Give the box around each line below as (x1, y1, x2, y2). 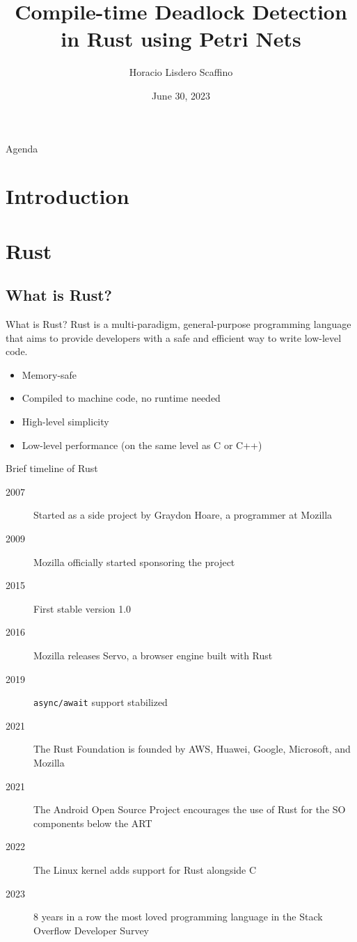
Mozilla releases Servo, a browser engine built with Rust (33, 647, 273, 662)
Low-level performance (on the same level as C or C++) (22, 437, 262, 452)
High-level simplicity (22, 414, 109, 429)
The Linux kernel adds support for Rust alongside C (33, 862, 257, 877)
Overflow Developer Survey (33, 923, 149, 937)
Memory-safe (22, 367, 77, 382)
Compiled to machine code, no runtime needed (22, 391, 221, 405)
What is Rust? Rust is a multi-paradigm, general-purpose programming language (6, 317, 351, 331)
